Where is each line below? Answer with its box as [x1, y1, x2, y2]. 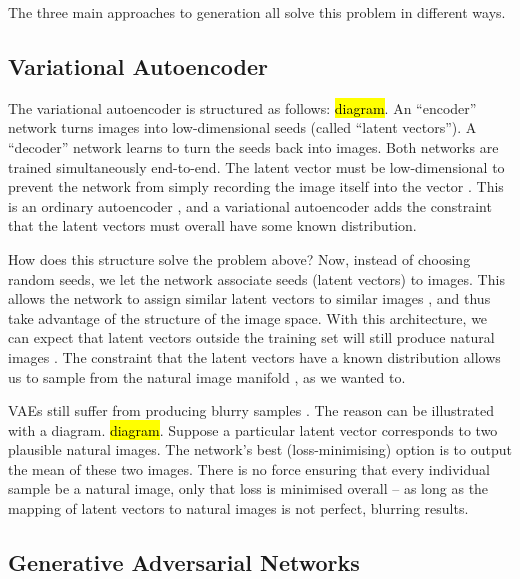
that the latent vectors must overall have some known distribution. [8, 215, 417, 236]
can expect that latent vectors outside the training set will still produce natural [8, 327, 495, 348]
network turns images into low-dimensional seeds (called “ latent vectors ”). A [8, 117, 477, 138]
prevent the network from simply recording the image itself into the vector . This [8, 176, 504, 197]
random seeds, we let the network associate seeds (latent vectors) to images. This [8, 268, 505, 289]
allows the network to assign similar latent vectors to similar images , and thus [8, 288, 491, 309]
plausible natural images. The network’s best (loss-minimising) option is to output [8, 439, 512, 460]
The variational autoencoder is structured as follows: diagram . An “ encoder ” [8, 97, 477, 118]
